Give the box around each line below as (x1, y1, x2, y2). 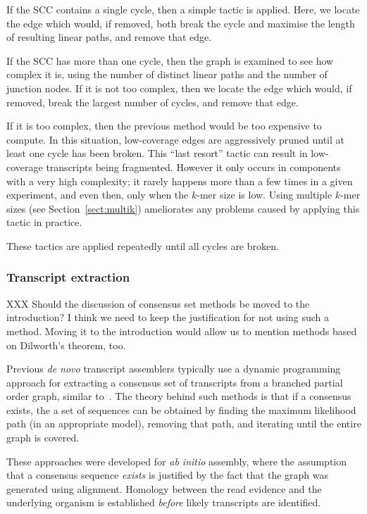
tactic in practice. (6, 215, 82, 230)
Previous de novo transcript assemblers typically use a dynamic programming (6, 361, 341, 376)
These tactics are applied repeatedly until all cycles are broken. (6, 238, 279, 253)
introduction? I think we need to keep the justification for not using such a (6, 310, 330, 325)
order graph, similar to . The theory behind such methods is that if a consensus (6, 389, 352, 403)
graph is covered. (6, 430, 80, 445)
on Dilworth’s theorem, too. (6, 337, 126, 352)
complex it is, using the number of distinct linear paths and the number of (6, 67, 328, 82)
